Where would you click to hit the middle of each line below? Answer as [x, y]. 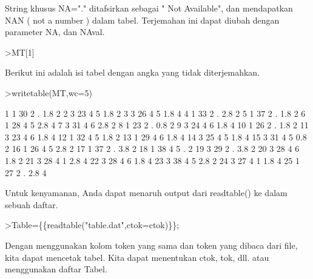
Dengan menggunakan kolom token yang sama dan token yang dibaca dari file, [151, 245]
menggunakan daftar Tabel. [56, 269]
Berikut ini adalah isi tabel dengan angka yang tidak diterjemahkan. [133, 72]
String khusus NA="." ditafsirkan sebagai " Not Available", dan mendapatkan [149, 8]
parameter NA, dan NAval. [55, 32]
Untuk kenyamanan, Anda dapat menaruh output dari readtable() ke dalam [146, 193]
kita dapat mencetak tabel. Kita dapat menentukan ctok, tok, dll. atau [137, 257]
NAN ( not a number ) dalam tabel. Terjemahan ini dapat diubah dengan [142, 20]
